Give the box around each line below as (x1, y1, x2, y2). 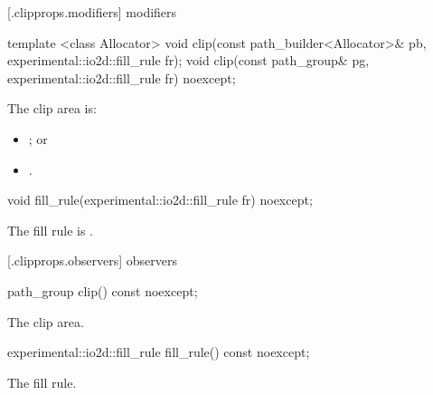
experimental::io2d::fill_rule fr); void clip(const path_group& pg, (7, 51, 370, 70)
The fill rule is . (7, 220, 94, 239)
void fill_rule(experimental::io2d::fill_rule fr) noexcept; (7, 190, 313, 209)
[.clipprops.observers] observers (7, 251, 178, 270)
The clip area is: (7, 99, 97, 118)
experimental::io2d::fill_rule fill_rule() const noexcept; (7, 342, 310, 361)
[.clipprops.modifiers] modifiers (7, 3, 177, 21)
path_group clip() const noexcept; (7, 281, 198, 300)
